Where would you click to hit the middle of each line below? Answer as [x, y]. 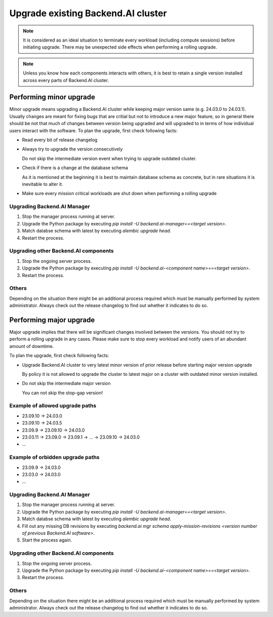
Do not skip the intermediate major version [66, 383]
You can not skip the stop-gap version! [62, 393]
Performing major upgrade [52, 320]
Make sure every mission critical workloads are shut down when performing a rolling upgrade [119, 194]
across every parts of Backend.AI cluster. [66, 80]
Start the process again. [47, 540]
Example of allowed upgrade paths [53, 406]
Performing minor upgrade [52, 97]
